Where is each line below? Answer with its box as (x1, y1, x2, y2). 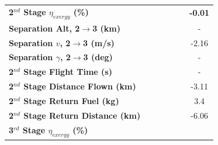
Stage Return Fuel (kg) (23, 95, 119, 107)
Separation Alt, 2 (9, 22, 80, 34)
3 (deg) (83, 51, 113, 63)
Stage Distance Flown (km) (23, 80, 136, 92)
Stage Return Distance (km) (23, 109, 141, 121)
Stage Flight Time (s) (23, 65, 112, 78)
